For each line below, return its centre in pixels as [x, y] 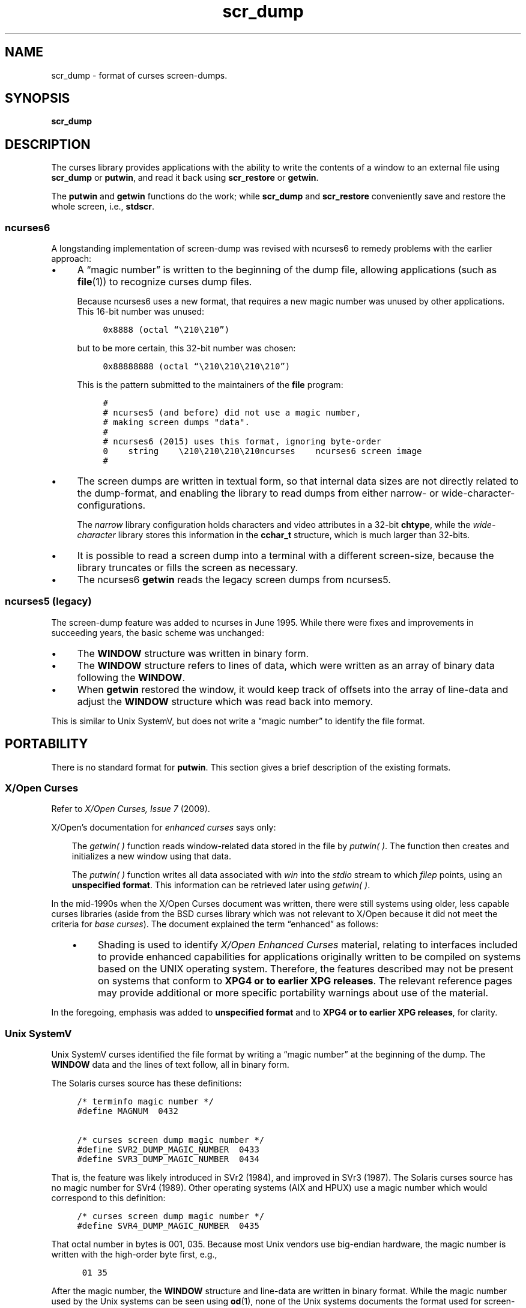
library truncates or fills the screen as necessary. [188, 568]
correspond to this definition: [108, 1198]
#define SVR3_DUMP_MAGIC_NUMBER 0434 [168, 1159]
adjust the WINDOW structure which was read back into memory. [225, 701]
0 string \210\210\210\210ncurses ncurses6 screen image [262, 451]
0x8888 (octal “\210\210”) [166, 330]
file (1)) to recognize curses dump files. [165, 282]
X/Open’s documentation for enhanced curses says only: [164, 828]
